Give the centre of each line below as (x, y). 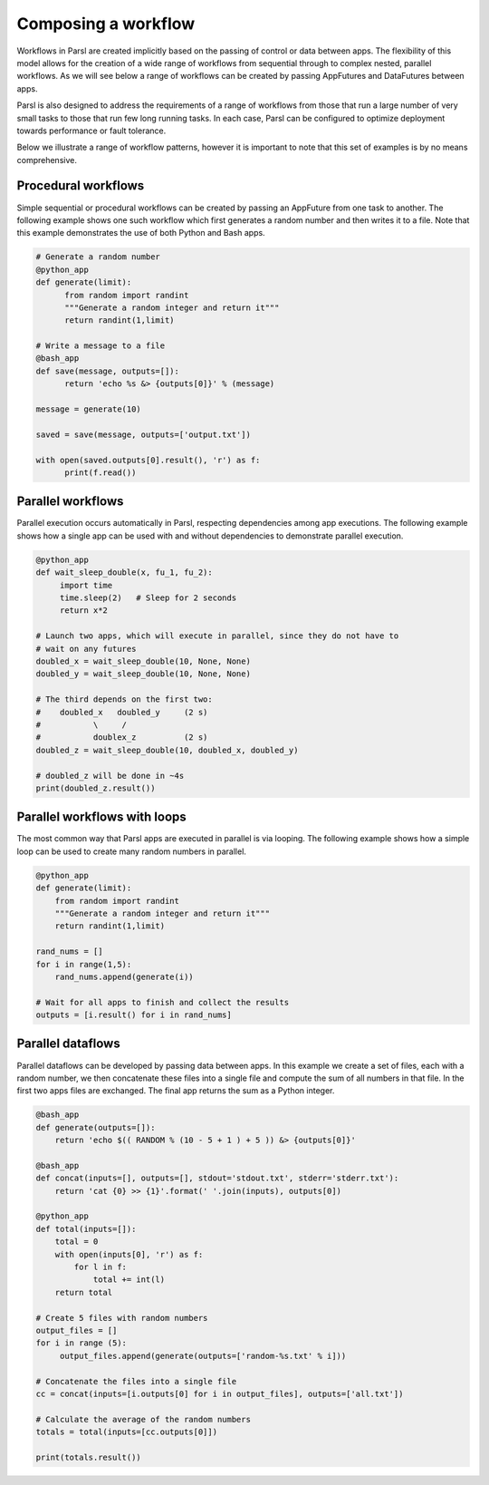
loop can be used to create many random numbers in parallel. (131, 851)
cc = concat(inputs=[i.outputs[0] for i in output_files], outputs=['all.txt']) (220, 1393)
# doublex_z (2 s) (122, 738)
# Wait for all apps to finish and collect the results (163, 1002)
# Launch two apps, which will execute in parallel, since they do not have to (217, 636)
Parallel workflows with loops (102, 817)
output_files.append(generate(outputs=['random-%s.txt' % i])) (203, 1356)
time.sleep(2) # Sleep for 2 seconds (148, 598)
